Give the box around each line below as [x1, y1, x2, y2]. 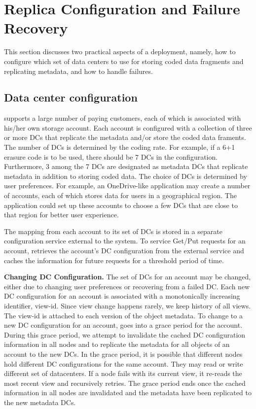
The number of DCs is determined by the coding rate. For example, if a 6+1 [4, 142, 235, 152]
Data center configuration [4, 90, 138, 105]
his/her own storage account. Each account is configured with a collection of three [4, 122, 252, 133]
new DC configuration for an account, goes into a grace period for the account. [4, 320, 243, 330]
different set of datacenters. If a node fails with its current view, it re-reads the [4, 368, 242, 378]
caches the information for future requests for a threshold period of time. [4, 255, 224, 265]
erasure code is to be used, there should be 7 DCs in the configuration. [4, 151, 218, 162]
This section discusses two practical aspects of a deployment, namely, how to [4, 46, 236, 57]
